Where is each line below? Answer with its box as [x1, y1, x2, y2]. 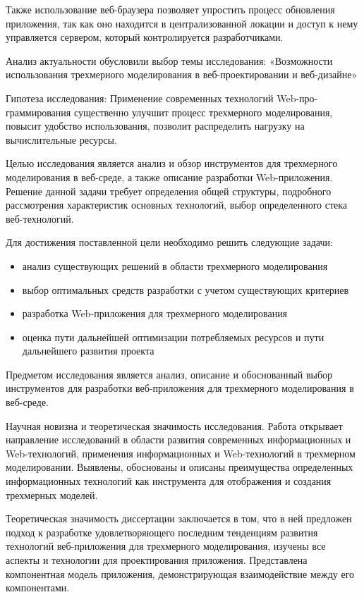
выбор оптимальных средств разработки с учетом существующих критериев [22, 282, 349, 297]
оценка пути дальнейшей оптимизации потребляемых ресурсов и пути [22, 329, 324, 344]
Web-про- [277, 90, 318, 105]
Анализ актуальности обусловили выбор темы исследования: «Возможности [6, 53, 333, 68]
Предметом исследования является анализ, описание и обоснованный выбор [6, 367, 333, 381]
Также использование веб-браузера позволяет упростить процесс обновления [6, 2, 335, 16]
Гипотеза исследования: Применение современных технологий [6, 90, 274, 105]
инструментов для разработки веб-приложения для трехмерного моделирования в [6, 381, 354, 395]
